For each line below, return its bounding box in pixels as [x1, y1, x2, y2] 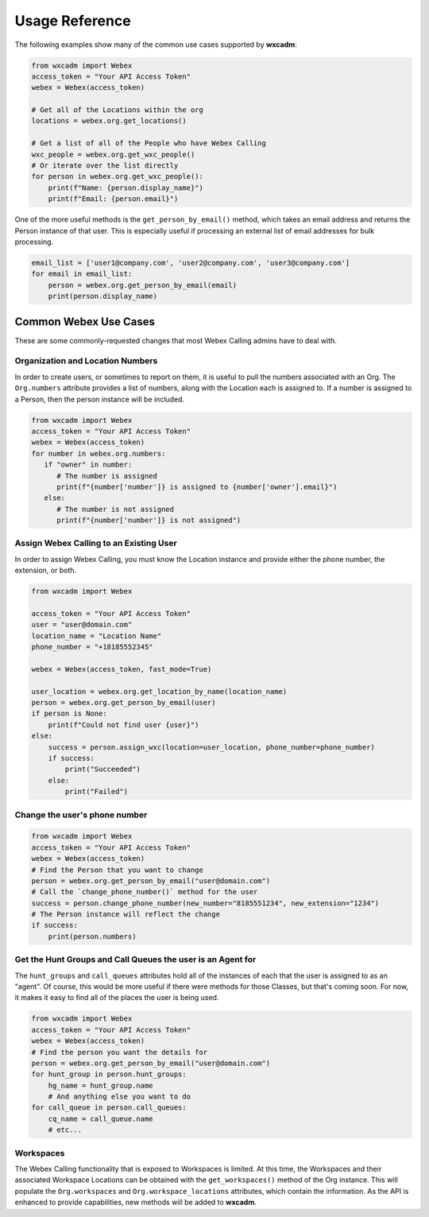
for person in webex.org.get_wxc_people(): [31, 172, 204, 181]
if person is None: [31, 709, 107, 719]
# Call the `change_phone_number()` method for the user [31, 887, 258, 897]
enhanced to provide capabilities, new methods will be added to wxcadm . [14, 1197, 257, 1207]
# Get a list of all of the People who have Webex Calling [31, 139, 266, 148]
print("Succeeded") [64, 765, 141, 774]
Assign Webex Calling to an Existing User [14, 537, 178, 548]
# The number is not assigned [56, 505, 175, 514]
